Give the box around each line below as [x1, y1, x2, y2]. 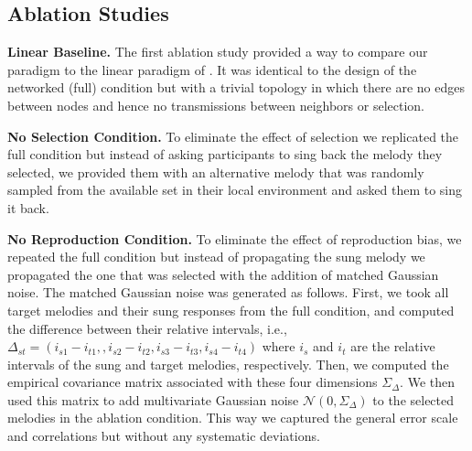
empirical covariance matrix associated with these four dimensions [7, 372, 378, 392]
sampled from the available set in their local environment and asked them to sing [7, 180, 463, 199]
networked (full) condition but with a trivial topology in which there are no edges [7, 78, 465, 97]
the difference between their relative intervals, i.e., [7, 318, 287, 338]
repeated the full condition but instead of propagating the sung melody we [7, 247, 425, 266]
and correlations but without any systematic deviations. [7, 426, 320, 446]
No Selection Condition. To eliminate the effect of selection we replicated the [7, 126, 459, 145]
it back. [7, 198, 49, 217]
